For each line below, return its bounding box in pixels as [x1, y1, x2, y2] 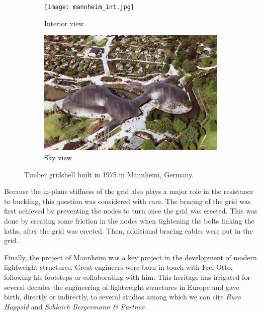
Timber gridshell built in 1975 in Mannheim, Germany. [24, 169, 194, 179]
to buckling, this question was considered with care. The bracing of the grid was [4, 195, 251, 206]
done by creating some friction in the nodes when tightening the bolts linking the [4, 216, 254, 226]
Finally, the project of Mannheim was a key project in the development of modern [4, 252, 257, 262]
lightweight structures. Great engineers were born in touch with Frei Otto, [4, 262, 233, 272]
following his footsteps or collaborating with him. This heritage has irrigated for [4, 271, 250, 282]
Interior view [44, 18, 84, 28]
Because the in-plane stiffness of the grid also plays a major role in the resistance [4, 186, 253, 196]
